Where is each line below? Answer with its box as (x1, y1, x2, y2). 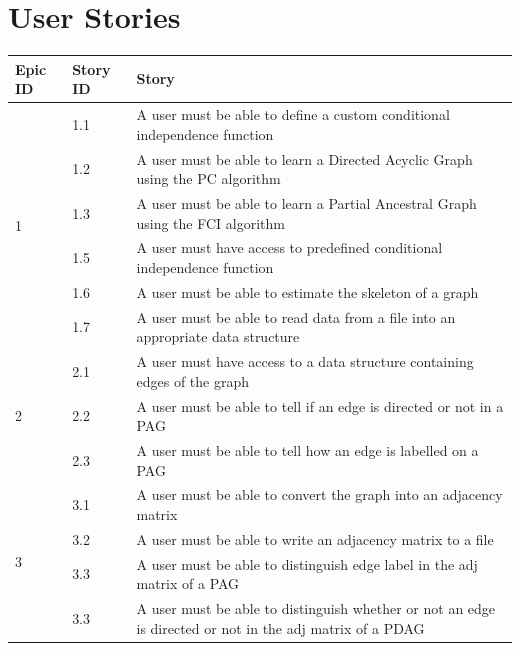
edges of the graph (136, 370, 249, 391)
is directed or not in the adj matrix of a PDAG (136, 617, 425, 638)
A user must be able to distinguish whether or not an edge (136, 598, 496, 619)
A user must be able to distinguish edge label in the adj (136, 553, 478, 574)
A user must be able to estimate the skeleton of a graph (136, 281, 479, 302)
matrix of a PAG (136, 573, 240, 594)
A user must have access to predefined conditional (136, 237, 443, 258)
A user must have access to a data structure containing (136, 351, 474, 372)
